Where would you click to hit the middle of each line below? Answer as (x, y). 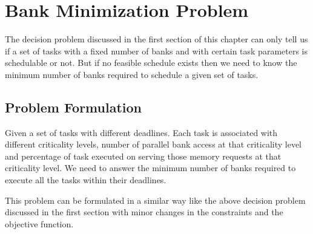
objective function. (39, 223)
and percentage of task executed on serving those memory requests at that (143, 156)
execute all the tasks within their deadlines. (86, 180)
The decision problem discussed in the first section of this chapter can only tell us (156, 39)
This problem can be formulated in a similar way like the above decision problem (155, 200)
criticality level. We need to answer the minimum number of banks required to (150, 168)
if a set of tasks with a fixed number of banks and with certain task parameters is (156, 50)
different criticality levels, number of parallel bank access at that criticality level (153, 144)
